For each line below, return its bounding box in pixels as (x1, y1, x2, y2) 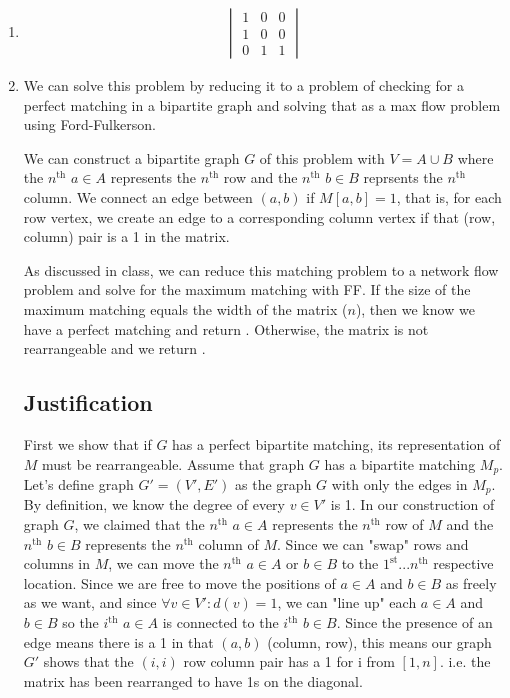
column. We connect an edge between (23, 187, 253, 207)
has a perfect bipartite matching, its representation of (172, 433, 501, 454)
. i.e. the (439, 651, 491, 672)
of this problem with (259, 147, 385, 168)
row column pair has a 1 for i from (183, 651, 395, 672)
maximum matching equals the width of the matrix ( (23, 298, 348, 319)
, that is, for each (396, 187, 502, 207)
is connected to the (162, 612, 279, 633)
